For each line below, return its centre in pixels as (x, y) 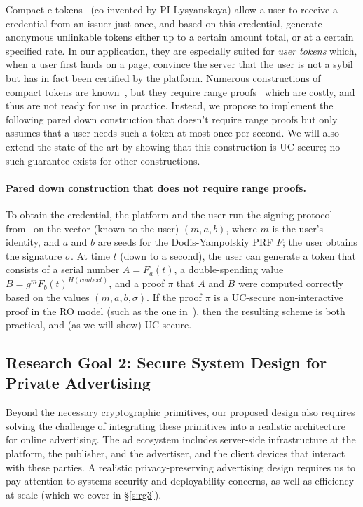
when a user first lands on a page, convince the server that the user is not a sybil (179, 64)
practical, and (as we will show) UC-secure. (99, 325)
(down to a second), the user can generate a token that (238, 255)
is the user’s (298, 228)
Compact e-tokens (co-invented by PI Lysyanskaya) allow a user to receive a (172, 9)
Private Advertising (78, 383)
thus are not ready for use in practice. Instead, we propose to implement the (170, 105)
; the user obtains (320, 242)
